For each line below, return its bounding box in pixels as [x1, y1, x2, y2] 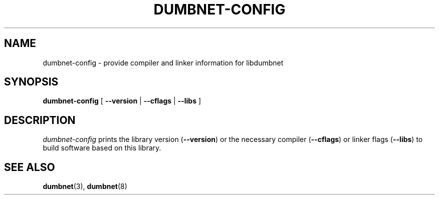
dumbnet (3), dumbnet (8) [43, 182, 127, 191]
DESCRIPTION [4, 113, 76, 126]
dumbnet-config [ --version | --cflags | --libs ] [43, 96, 201, 105]
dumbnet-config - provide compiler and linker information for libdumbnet [43, 58, 284, 67]
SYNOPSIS [4, 75, 59, 88]
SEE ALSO [4, 160, 55, 173]
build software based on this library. [43, 143, 161, 152]
